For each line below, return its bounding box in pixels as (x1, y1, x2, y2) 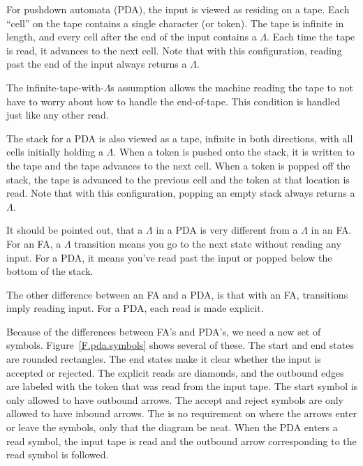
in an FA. (311, 223, 352, 237)
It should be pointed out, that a (6, 223, 143, 237)
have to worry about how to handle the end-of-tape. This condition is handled (6, 93, 341, 108)
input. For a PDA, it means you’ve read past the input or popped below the (6, 250, 332, 264)
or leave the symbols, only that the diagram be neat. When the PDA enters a (6, 420, 338, 435)
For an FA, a (6, 236, 61, 250)
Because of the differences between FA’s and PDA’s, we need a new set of (6, 324, 321, 338)
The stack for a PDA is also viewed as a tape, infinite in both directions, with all (6, 130, 353, 145)
